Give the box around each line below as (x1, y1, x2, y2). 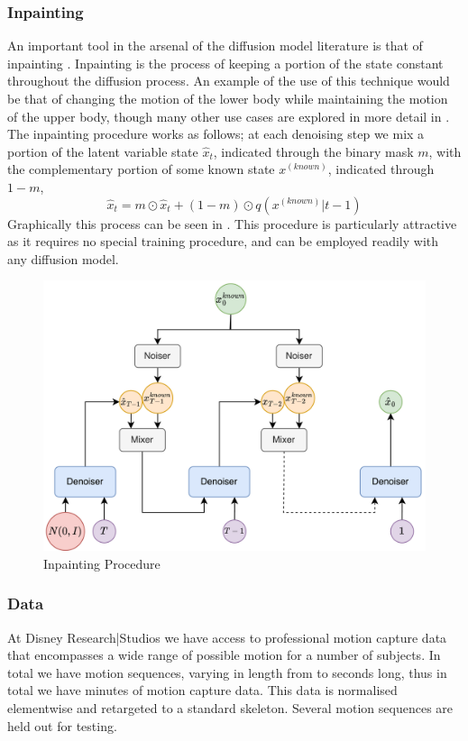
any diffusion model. (7, 249, 119, 268)
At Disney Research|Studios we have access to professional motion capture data (7, 627, 447, 646)
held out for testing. (7, 716, 117, 735)
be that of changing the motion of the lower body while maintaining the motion (7, 89, 448, 107)
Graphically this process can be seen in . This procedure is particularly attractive (7, 214, 457, 233)
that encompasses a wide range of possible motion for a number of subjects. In (7, 645, 441, 664)
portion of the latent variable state (7, 142, 198, 160)
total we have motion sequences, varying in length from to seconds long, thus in (7, 663, 447, 682)
